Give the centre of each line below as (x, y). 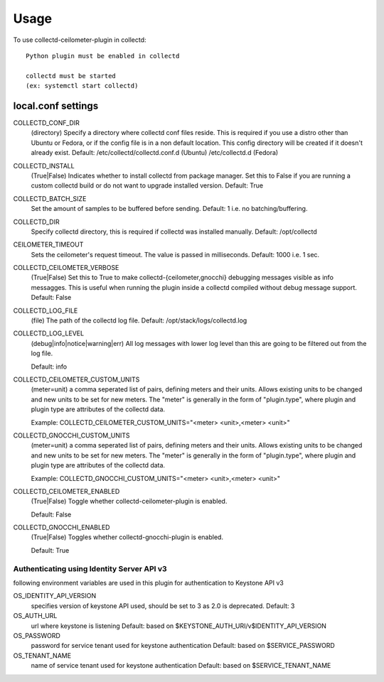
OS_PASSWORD (37, 635)
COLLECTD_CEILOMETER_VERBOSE (66, 268)
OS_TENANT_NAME (42, 655)
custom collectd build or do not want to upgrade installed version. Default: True (147, 185)
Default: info (49, 367)
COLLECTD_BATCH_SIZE (50, 198)
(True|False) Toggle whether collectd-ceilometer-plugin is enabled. (129, 502)
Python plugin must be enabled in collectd (103, 56)
